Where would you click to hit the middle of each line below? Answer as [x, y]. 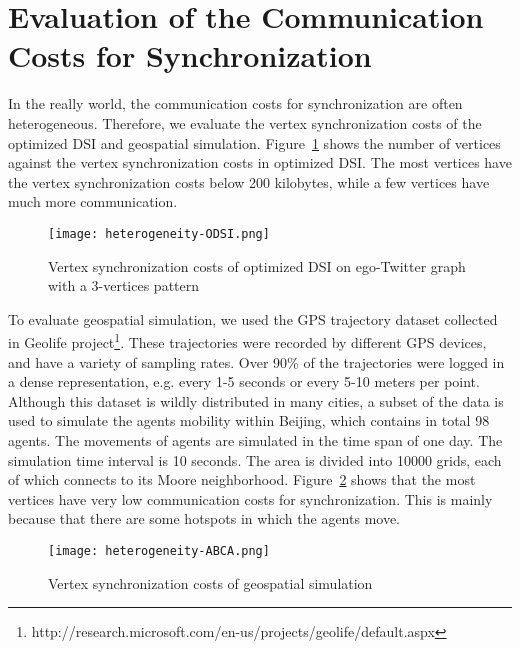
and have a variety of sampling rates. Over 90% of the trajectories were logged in [256, 361]
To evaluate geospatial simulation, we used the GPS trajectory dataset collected [253, 318]
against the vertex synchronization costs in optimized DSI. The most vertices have [260, 162]
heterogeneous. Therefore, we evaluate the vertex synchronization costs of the [245, 122]
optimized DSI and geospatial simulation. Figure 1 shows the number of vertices [254, 142]
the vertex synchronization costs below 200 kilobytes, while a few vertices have [249, 181]
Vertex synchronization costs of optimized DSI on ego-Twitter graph [257, 265]
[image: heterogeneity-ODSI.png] [159, 233]
